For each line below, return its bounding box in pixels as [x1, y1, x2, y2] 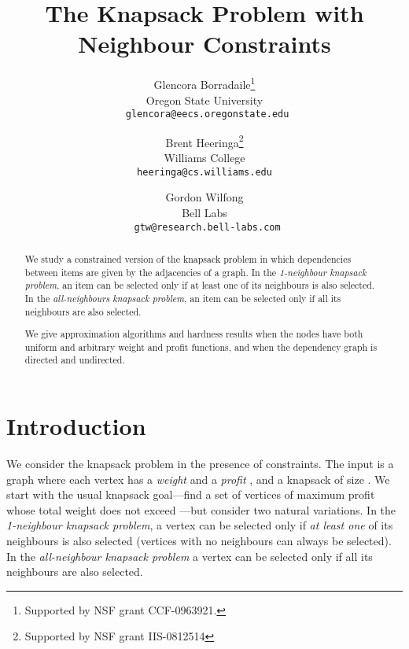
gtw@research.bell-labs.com [134, 221, 281, 233]
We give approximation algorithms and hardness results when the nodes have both [24, 327, 363, 341]
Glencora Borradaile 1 [153, 74, 256, 92]
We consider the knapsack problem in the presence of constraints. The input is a [6, 455, 394, 472]
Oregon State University [146, 91, 263, 108]
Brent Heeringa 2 [165, 131, 244, 150]
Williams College [164, 149, 245, 166]
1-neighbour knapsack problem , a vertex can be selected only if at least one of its [6, 517, 393, 533]
